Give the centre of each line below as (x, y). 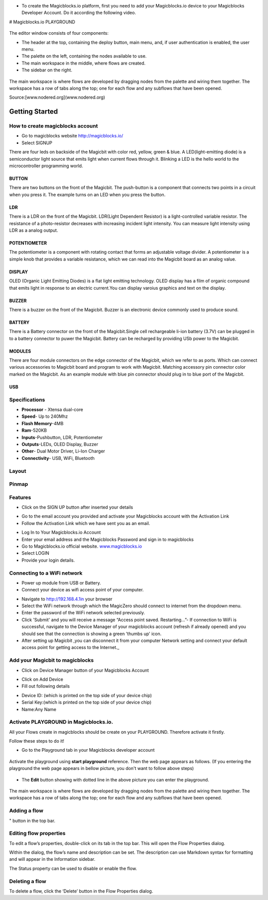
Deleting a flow (28, 881)
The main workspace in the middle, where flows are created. (84, 63)
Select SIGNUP (37, 143)
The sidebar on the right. (47, 70)
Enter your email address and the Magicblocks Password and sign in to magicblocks (108, 539)
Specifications (27, 399)
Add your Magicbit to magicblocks (52, 660)
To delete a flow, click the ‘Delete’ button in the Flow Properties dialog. (81, 891)
